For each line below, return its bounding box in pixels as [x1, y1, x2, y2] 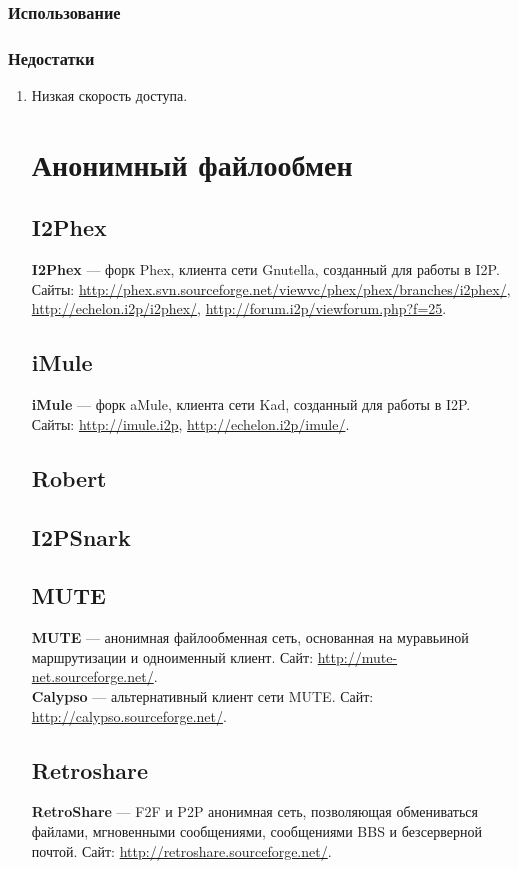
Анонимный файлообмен [31, 143, 353, 184]
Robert [31, 462, 107, 493]
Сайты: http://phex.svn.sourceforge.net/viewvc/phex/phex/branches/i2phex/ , [31, 278, 511, 299]
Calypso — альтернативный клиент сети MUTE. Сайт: [31, 685, 374, 706]
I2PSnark [31, 521, 131, 552]
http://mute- [317, 646, 398, 667]
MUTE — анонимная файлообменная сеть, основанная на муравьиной [31, 627, 469, 648]
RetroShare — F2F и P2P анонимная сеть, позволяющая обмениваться [31, 801, 478, 822]
